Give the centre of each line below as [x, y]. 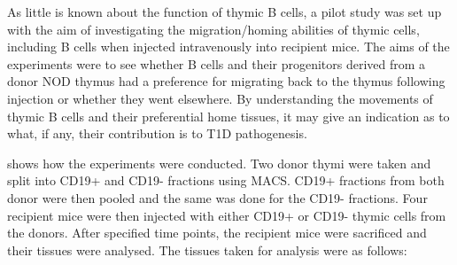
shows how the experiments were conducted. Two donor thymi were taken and [219, 163]
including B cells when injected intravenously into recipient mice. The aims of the [228, 47]
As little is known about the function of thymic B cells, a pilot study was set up [225, 12]
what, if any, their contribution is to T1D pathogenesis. [157, 133]
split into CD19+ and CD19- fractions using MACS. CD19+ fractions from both [226, 180]
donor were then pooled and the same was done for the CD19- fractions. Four [217, 197]
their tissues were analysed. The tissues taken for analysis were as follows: [207, 249]
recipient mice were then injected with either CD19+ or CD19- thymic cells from [227, 215]
